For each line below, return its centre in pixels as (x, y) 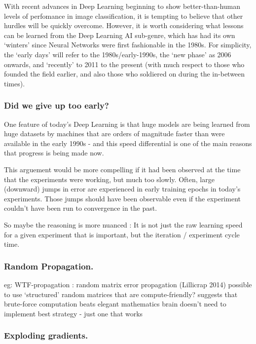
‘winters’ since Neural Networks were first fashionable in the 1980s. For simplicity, (128, 45)
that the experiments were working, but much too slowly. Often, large (109, 179)
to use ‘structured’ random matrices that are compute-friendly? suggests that (121, 294)
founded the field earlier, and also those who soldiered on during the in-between (125, 74)
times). (15, 83)
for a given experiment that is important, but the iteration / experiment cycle (122, 234)
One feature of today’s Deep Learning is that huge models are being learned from (127, 124)
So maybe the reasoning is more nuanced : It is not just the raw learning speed (123, 224)
